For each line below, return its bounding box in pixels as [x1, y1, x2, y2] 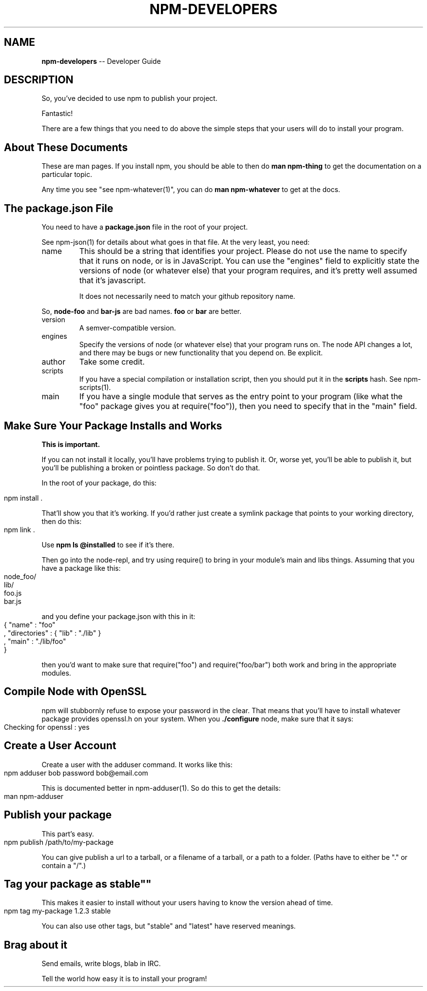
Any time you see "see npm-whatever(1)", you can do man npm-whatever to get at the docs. [41, 185, 340, 194]
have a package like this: [41, 564, 121, 572]
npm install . [4, 493, 43, 502]
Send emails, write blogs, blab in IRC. [41, 959, 161, 968]
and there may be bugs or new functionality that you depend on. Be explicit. [79, 349, 323, 357]
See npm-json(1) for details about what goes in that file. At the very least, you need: [41, 238, 310, 247]
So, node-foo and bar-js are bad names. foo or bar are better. [41, 307, 242, 316]
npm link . [4, 525, 35, 534]
